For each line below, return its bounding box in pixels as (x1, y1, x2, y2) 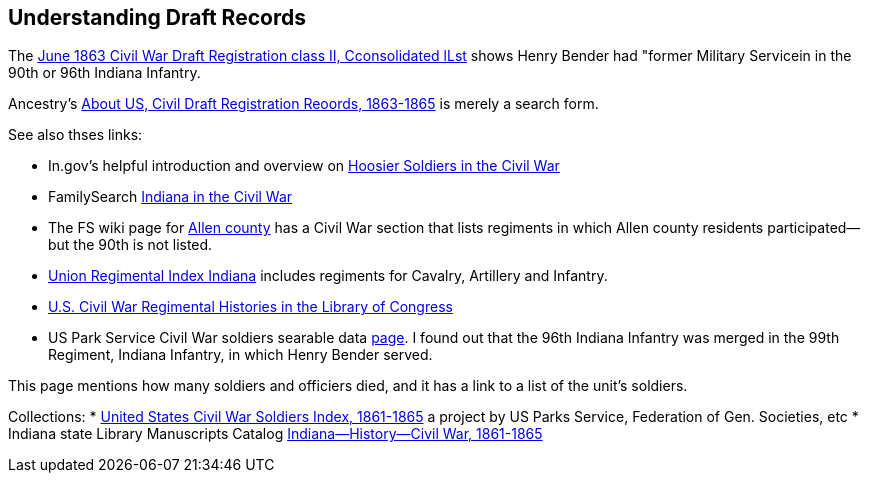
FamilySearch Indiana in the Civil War (48, 188, 293, 206)
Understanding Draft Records (8, 5, 306, 30)
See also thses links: (8, 126, 143, 144)
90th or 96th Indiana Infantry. (8, 64, 201, 82)
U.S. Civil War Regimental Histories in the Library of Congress (48, 298, 453, 316)
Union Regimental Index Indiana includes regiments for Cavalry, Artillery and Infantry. (48, 267, 608, 285)
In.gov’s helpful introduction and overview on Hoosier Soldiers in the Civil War (48, 157, 560, 175)
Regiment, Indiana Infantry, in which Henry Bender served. (48, 346, 433, 364)
